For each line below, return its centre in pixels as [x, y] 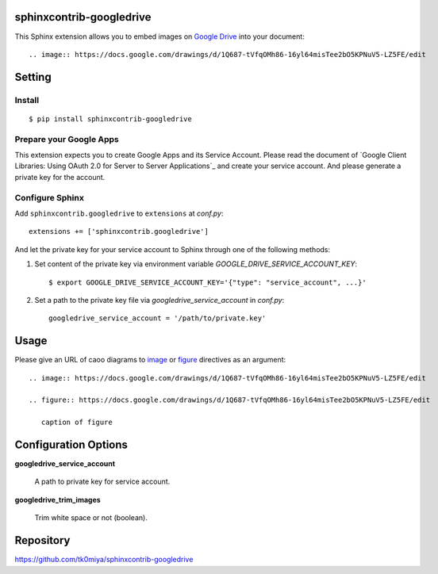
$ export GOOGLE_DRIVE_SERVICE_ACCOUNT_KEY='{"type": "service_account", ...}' [207, 282]
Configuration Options [71, 444]
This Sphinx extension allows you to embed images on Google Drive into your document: [159, 36]
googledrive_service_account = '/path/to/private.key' [158, 318]
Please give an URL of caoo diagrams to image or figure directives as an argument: [150, 360]
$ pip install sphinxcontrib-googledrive [110, 119]
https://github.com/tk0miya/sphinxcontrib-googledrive [104, 560]
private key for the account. [60, 177]
